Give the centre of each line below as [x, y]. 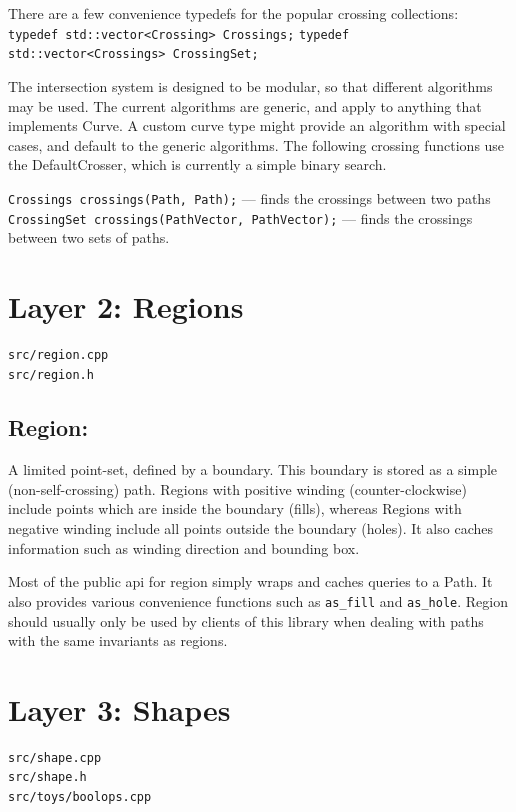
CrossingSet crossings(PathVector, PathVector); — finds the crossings [240, 217]
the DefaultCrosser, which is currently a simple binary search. [197, 164]
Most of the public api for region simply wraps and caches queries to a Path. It [250, 581]
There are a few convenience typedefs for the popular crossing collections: [233, 13]
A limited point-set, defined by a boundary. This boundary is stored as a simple [253, 469]
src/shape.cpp [55, 757]
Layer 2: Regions [126, 305]
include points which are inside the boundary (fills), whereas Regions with [235, 508]
